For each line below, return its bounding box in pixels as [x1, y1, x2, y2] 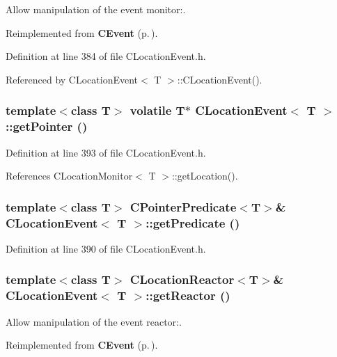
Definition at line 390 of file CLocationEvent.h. [6, 241, 206, 255]
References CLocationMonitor [6, 168, 133, 183]
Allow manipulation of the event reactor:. [6, 314, 182, 328]
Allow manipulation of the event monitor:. [6, 2, 186, 16]
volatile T [130, 102, 185, 119]
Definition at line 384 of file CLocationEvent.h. [6, 49, 206, 63]
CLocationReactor [130, 271, 235, 288]
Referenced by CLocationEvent [6, 72, 139, 86]
